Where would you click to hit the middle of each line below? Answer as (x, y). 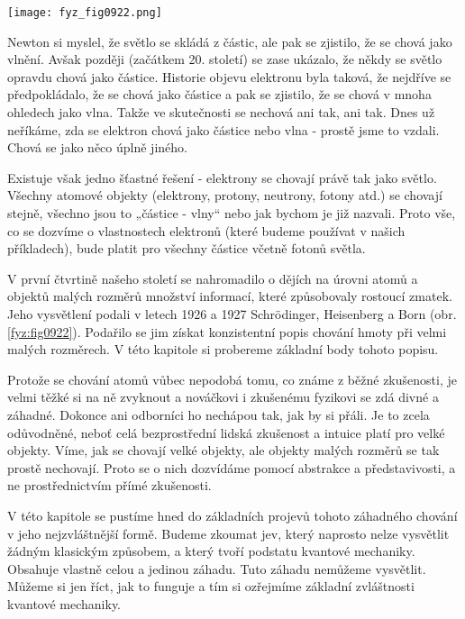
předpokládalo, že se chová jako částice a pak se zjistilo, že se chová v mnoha (219, 94)
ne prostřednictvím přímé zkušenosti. (109, 485)
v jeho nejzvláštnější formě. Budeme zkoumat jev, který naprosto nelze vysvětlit (228, 533)
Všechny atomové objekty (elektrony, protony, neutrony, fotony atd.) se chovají (225, 195)
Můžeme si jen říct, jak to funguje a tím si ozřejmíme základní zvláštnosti (211, 586)
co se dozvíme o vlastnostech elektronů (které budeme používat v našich (206, 230)
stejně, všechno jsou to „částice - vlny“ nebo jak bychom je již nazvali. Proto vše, (232, 213)
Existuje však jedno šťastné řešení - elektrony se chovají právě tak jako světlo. (222, 177)
